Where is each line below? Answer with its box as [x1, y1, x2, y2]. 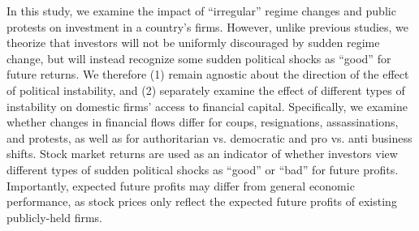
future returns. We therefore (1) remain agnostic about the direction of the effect [6, 66, 409, 83]
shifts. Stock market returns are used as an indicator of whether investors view [6, 145, 398, 162]
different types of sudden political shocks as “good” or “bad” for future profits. [6, 160, 399, 178]
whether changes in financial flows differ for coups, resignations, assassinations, [6, 113, 399, 130]
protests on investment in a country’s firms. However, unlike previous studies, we [6, 18, 409, 35]
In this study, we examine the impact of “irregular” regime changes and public [6, 2, 396, 19]
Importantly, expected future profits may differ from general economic [6, 177, 355, 194]
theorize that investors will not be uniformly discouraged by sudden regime [6, 34, 380, 51]
